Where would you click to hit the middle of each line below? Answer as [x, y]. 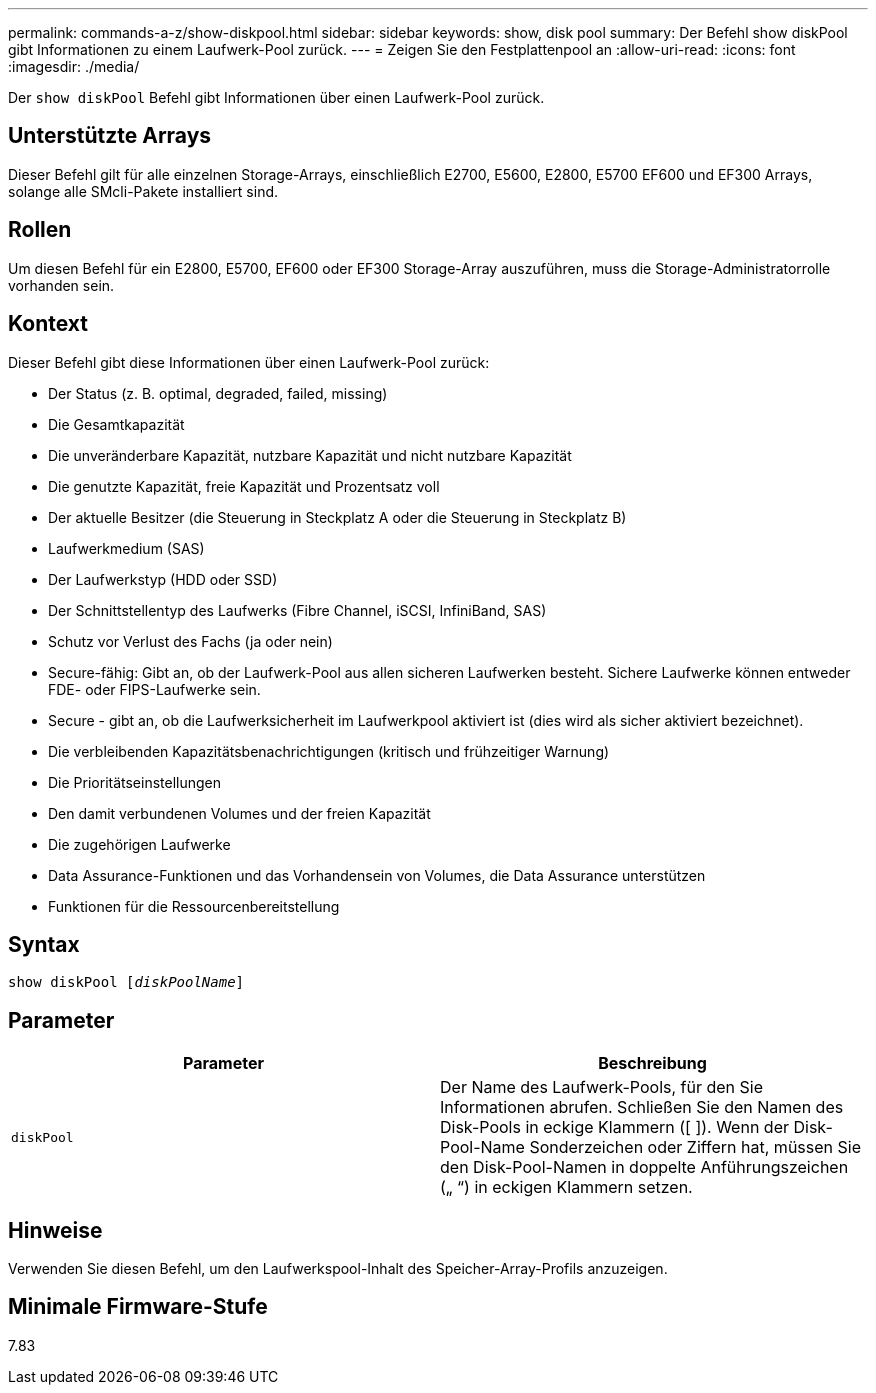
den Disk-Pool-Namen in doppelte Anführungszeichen [644, 1167]
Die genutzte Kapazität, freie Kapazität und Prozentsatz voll [244, 486]
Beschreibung [652, 1063]
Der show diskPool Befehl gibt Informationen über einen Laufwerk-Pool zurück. [276, 97]
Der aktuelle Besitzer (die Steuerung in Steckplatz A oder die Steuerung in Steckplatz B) [337, 517]
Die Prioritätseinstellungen [135, 782]
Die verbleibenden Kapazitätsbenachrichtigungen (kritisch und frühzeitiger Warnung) [329, 751]
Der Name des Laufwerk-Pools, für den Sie [602, 1087]
